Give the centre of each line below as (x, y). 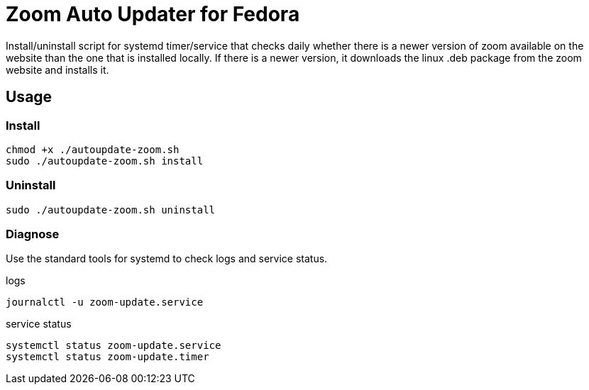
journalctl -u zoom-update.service (105, 302)
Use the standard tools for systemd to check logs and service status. (167, 259)
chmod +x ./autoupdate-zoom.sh (93, 149)
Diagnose (33, 234)
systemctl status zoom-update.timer (108, 357)
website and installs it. (57, 69)
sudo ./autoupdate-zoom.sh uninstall (111, 210)
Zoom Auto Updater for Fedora (153, 14)
